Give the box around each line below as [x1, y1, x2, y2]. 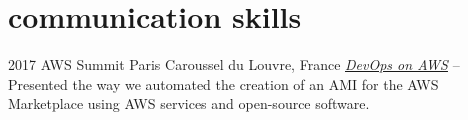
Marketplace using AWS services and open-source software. [8, 93, 370, 114]
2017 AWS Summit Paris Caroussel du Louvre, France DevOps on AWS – [8, 54, 460, 75]
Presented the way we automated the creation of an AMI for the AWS [8, 73, 439, 94]
